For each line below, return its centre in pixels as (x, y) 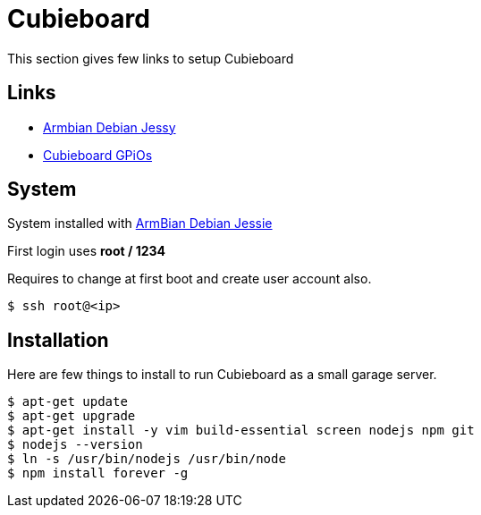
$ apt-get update (68, 402)
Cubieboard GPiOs (98, 155)
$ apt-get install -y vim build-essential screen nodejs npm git (241, 431)
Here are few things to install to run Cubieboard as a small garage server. (222, 375)
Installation (58, 340)
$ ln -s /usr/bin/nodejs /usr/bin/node (147, 459)
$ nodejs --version (75, 445)
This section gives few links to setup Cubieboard (151, 58)
